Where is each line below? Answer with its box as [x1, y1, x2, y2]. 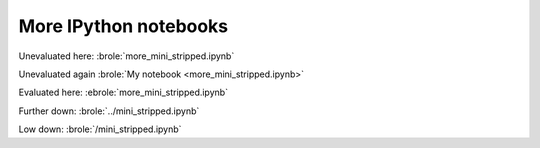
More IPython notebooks [18, 15, 229, 37]
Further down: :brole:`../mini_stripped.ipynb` [18, 105, 200, 117]
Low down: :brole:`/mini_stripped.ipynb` [18, 123, 182, 135]
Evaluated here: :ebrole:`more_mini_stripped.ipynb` [18, 86, 229, 99]
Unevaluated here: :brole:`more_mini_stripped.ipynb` [18, 50, 235, 62]
